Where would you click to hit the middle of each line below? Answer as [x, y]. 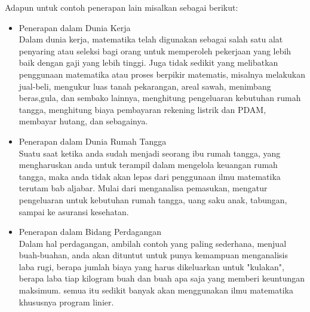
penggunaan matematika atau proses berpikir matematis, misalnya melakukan [162, 74]
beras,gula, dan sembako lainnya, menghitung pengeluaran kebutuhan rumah [160, 98]
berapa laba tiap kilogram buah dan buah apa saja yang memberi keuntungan [162, 278]
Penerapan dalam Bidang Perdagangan [90, 232]
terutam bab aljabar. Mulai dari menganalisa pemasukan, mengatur [143, 188]
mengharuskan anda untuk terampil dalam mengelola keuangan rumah [148, 165]
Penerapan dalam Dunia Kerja [75, 27]
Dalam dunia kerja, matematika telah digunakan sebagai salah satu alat [151, 39]
